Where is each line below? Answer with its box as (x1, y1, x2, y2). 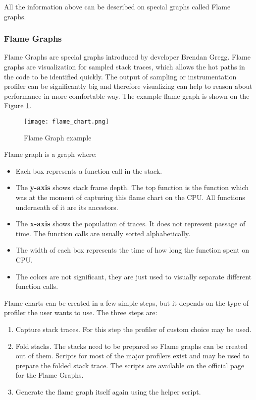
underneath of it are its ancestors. (15, 201, 118, 212)
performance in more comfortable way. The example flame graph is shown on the (4, 90, 250, 101)
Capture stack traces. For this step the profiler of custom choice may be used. (15, 324, 252, 334)
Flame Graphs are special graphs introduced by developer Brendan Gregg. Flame (4, 52, 251, 62)
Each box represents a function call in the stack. (15, 165, 162, 176)
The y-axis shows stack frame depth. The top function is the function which (15, 182, 249, 193)
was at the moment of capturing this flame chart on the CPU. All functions (15, 192, 245, 202)
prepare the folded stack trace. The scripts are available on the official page (15, 360, 245, 370)
